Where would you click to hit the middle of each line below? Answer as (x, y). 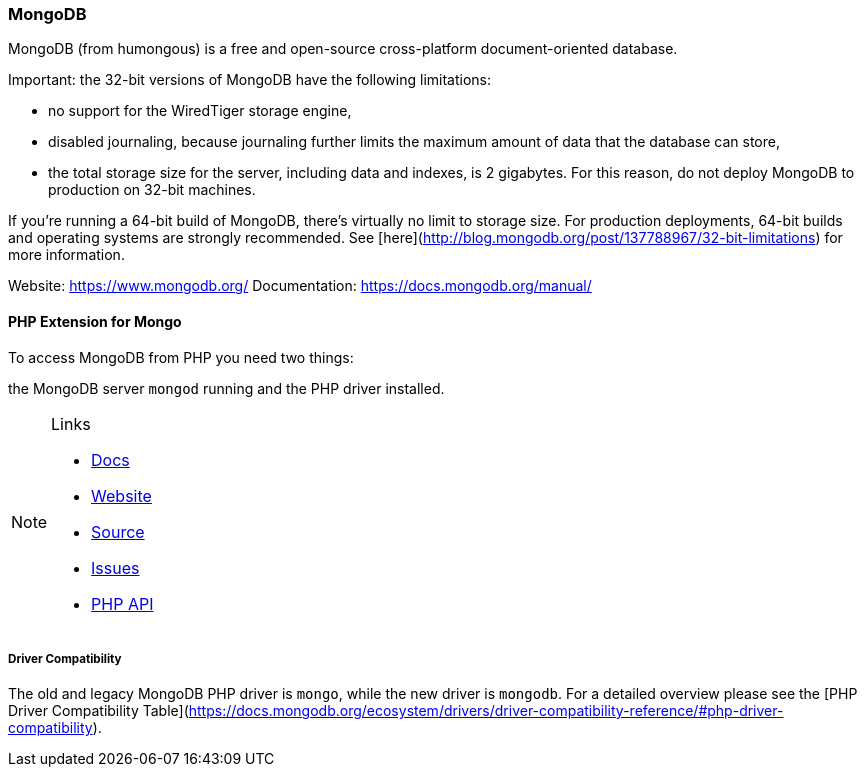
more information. (66, 255)
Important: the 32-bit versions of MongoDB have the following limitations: (250, 80)
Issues (115, 567)
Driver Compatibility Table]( (98, 711)
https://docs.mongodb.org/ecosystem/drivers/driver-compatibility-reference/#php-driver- (486, 711)
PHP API (122, 603)
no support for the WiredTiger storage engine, (200, 111)
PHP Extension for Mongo (95, 321)
